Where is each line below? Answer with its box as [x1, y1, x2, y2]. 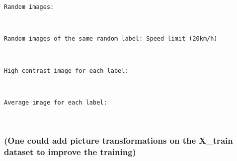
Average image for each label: [4, 99, 107, 106]
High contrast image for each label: [4, 67, 129, 74]
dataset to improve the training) [4, 145, 136, 158]
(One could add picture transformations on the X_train [4, 134, 233, 146]
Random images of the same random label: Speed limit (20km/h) [4, 35, 218, 43]
